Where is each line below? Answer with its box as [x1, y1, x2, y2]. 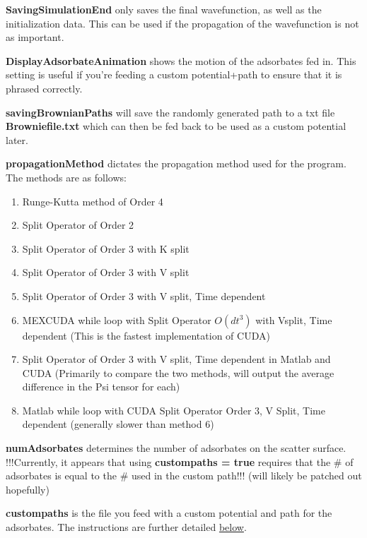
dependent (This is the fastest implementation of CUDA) [22, 328, 270, 342]
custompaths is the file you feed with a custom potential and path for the [6, 506, 332, 520]
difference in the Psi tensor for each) [22, 379, 180, 394]
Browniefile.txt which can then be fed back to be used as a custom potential [6, 119, 346, 133]
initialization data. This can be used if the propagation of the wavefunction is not [6, 16, 359, 30]
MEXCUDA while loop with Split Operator [22, 312, 211, 327]
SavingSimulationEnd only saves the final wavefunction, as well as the [6, 2, 322, 16]
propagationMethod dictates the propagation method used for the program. [6, 156, 346, 171]
